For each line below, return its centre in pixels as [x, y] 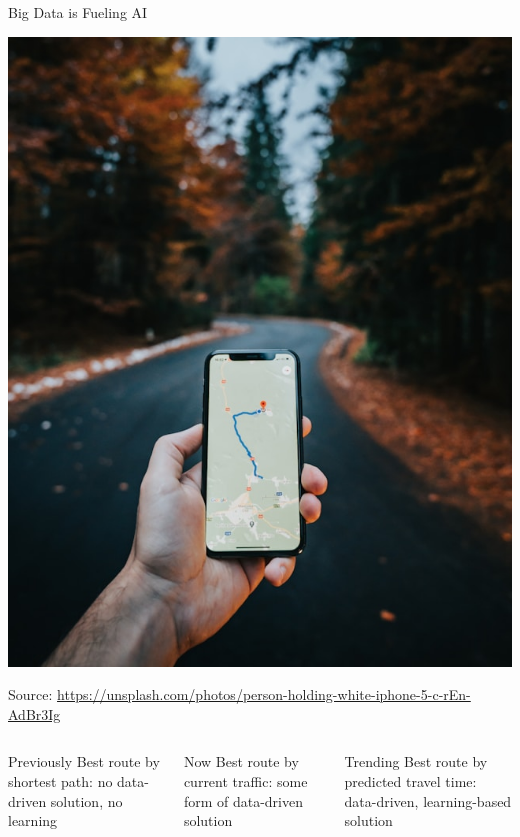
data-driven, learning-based [428, 800]
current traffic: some [245, 780]
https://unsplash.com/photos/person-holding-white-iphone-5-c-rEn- [264, 694]
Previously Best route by [84, 761]
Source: [30, 694]
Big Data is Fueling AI [78, 12]
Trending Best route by [416, 761]
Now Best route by [241, 761]
